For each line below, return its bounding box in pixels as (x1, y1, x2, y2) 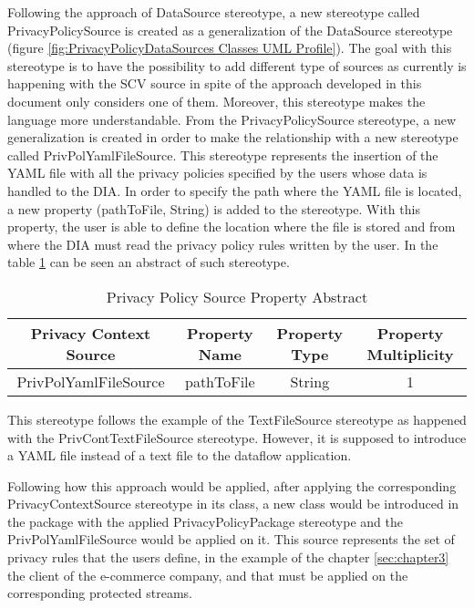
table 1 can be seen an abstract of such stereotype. (7, 252, 290, 272)
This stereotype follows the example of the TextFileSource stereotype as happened (7, 409, 467, 428)
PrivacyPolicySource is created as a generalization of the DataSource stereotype (7, 20, 453, 39)
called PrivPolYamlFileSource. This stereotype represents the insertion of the (7, 145, 438, 164)
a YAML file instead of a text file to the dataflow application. (7, 446, 352, 465)
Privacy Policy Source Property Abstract (106, 285, 368, 307)
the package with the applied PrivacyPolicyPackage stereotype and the (7, 511, 403, 531)
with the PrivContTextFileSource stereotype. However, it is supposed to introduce (7, 428, 467, 447)
